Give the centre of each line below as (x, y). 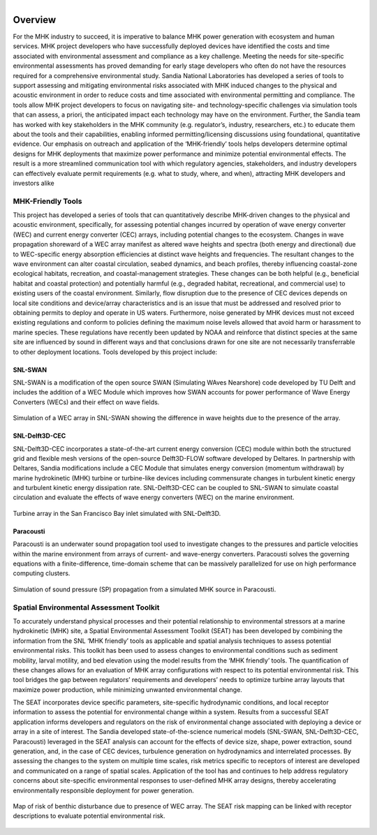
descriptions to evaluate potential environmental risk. (89, 816)
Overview (35, 20)
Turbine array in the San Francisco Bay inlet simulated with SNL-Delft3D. (117, 513)
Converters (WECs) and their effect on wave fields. (86, 402)
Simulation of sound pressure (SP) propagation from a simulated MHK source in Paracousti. (145, 589)
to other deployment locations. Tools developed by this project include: (115, 352)
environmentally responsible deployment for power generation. (104, 790)
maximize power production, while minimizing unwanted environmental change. (127, 689)
